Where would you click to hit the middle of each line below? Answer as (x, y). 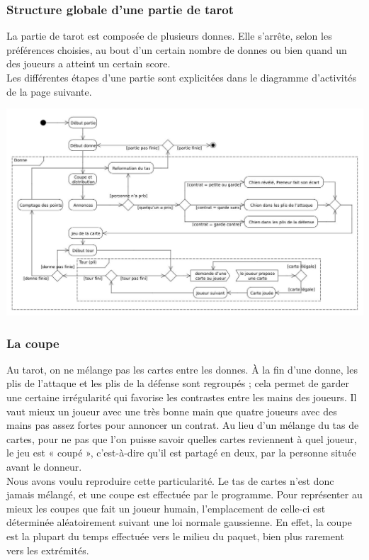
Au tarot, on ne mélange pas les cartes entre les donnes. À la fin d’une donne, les (182, 369)
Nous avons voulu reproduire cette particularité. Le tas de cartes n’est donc (170, 480)
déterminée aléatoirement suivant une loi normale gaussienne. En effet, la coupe (179, 522)
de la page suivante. (49, 91)
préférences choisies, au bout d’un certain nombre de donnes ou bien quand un (177, 49)
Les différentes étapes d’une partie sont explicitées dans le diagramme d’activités (181, 77)
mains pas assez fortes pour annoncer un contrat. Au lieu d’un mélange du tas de (183, 425)
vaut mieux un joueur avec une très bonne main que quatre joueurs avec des (172, 411)
